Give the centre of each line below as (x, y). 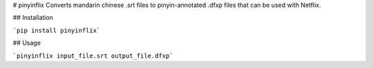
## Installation (33, 18)
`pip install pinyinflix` (57, 30)
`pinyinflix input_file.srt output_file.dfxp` (93, 56)
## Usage (27, 43)
